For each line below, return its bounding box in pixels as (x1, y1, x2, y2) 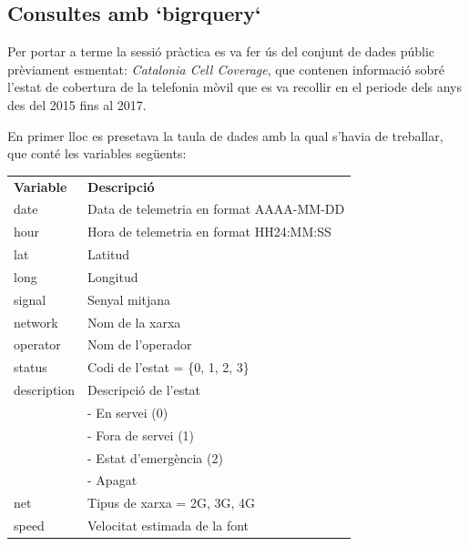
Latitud (87, 245, 130, 264)
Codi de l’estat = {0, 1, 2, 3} (87, 358, 250, 377)
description (14, 380, 76, 399)
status (14, 358, 47, 377)
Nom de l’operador (87, 335, 192, 354)
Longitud (87, 267, 138, 286)
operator (14, 335, 61, 354)
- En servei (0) (87, 402, 168, 421)
